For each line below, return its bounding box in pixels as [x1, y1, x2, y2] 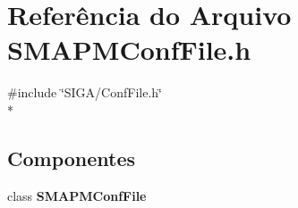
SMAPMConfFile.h [7, 31, 251, 68]
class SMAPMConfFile [7, 186, 147, 204]
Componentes [7, 144, 136, 171]
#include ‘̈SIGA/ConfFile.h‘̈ [7, 83, 162, 102]
